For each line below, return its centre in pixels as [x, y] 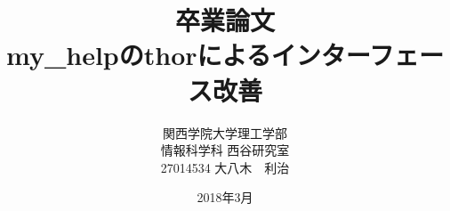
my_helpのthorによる [139, 55]
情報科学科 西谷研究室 [225, 150]
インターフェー [357, 55]
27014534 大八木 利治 [225, 167]
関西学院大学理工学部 [225, 132]
